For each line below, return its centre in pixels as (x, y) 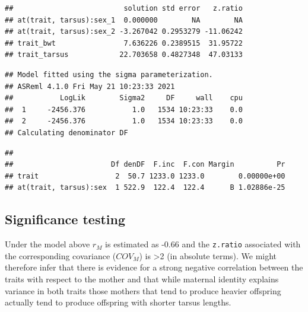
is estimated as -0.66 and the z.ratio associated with (203, 244)
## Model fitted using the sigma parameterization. (109, 74)
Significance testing (65, 219)
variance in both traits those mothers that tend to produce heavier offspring (143, 290)
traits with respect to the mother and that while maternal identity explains (142, 278)
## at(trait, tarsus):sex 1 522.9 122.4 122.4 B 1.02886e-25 (145, 188)
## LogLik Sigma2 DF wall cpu (124, 98)
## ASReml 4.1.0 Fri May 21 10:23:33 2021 (90, 86)
